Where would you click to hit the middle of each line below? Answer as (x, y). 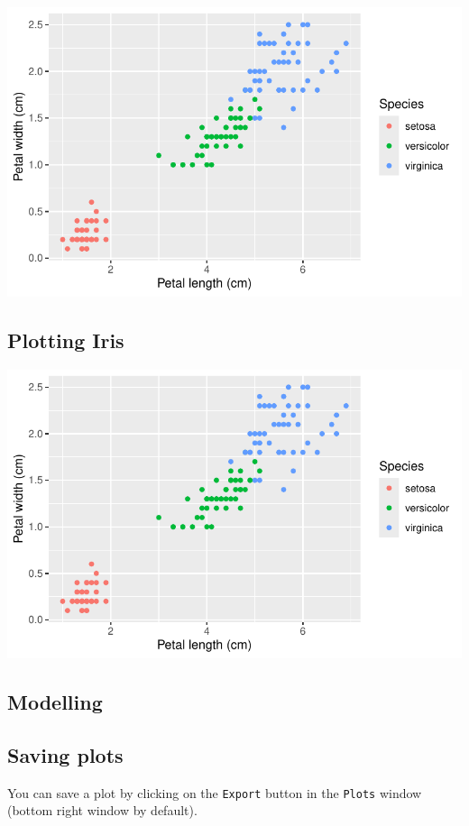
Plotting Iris (66, 340)
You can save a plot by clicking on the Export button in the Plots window (215, 792)
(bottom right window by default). (102, 810)
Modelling (55, 702)
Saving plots (65, 755)
